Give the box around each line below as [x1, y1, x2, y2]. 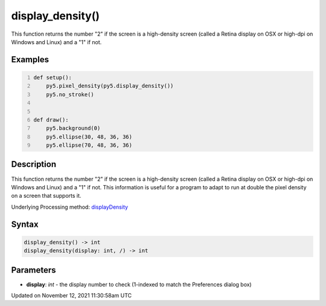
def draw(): [33, 116, 69, 123]
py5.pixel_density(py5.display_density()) [46, 82, 174, 90]
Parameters [11, 265, 56, 275]
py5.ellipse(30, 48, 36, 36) [46, 133, 133, 140]
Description [11, 159, 57, 169]
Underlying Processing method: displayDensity [11, 203, 129, 210]
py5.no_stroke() [46, 91, 95, 98]
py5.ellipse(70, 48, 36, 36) [46, 142, 133, 149]
